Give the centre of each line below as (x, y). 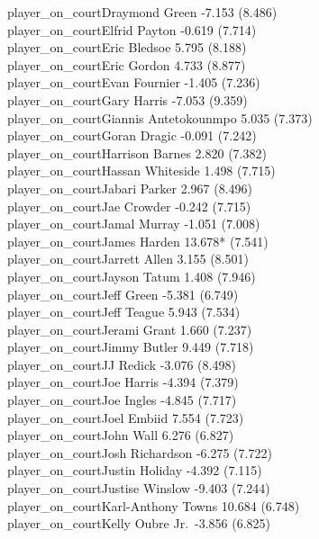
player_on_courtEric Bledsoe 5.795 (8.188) (127, 47)
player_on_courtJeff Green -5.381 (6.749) (123, 294)
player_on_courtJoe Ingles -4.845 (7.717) (122, 400)
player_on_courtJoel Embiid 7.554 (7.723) (126, 417)
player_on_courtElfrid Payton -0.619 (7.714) (132, 29)
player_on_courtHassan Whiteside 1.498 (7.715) (141, 171)
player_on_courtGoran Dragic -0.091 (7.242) (132, 135)
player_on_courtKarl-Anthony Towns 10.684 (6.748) (154, 505)
